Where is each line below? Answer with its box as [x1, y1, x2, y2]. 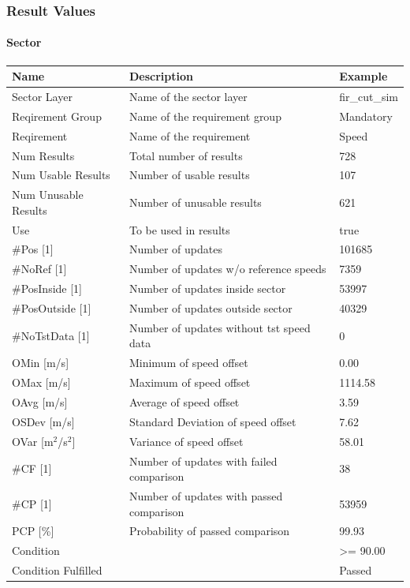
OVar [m [12, 433, 54, 449]
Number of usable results [129, 167, 250, 183]
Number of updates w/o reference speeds [129, 260, 326, 277]
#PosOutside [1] [12, 300, 91, 316]
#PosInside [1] [12, 280, 83, 297]
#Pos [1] [12, 241, 54, 257]
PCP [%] [12, 522, 54, 539]
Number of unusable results [129, 194, 262, 210]
